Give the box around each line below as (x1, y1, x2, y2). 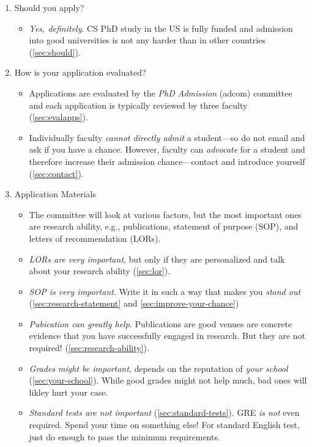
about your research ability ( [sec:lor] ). (29, 264, 171, 277)
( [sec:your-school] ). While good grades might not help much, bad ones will (29, 374, 307, 387)
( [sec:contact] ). (29, 167, 84, 180)
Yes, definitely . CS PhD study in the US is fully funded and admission (29, 21, 293, 34)
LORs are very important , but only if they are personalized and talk (29, 252, 285, 265)
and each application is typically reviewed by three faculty (29, 98, 248, 111)
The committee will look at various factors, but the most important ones (29, 208, 302, 220)
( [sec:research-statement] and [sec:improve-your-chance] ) (29, 297, 239, 310)
